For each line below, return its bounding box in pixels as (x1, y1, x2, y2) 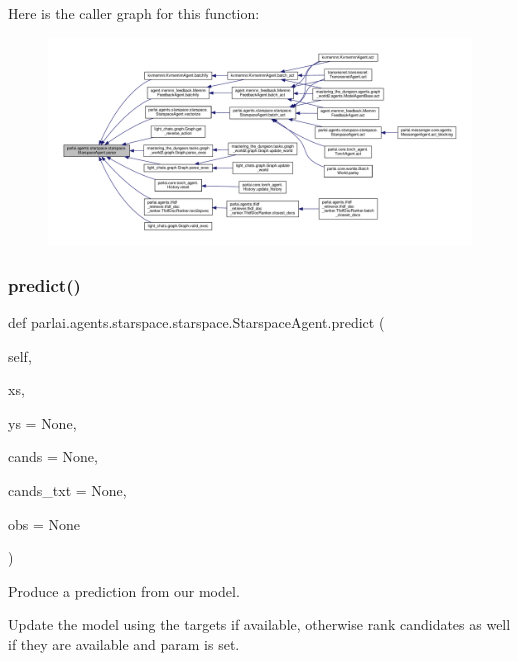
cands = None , (8, 446, 98, 467)
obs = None (8, 513, 81, 534)
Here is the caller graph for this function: (8, 3, 260, 23)
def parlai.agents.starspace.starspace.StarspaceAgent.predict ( (8, 312, 385, 333)
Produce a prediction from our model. (8, 580, 240, 601)
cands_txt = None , (8, 480, 127, 501)
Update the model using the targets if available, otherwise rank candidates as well (8, 614, 511, 635)
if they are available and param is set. (8, 634, 240, 655)
